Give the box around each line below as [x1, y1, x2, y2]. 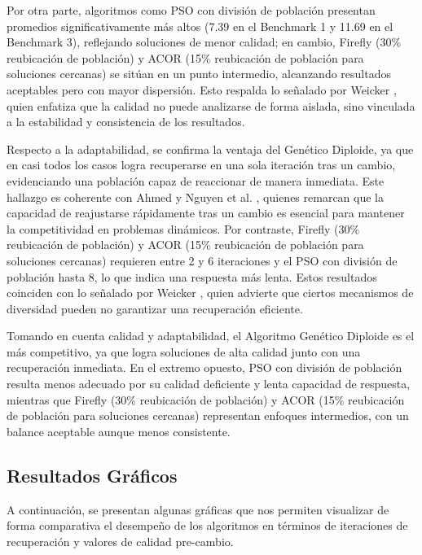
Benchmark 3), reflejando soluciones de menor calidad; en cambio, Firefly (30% [7, 33, 402, 50]
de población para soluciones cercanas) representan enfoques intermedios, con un [7, 407, 409, 424]
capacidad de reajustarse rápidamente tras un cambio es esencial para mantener [7, 204, 405, 221]
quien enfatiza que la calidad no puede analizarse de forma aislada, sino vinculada [7, 97, 415, 114]
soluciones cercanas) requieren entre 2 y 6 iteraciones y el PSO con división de [7, 251, 398, 269]
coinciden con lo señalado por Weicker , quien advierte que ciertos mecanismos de [7, 284, 414, 301]
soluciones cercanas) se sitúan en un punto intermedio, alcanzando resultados [7, 65, 391, 82]
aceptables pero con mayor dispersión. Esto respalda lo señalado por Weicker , [7, 81, 397, 98]
